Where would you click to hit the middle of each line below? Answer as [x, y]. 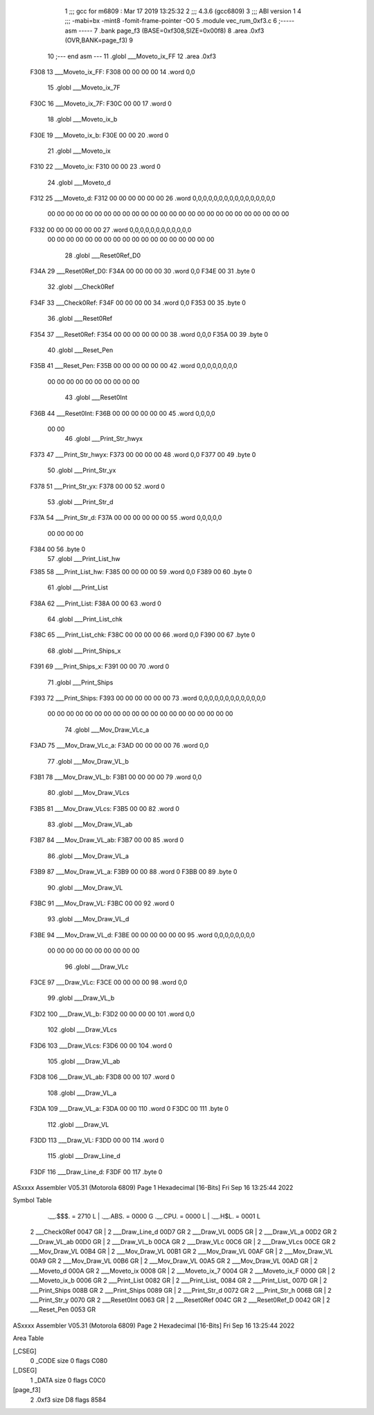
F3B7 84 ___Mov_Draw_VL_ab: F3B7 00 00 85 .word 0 [107, 840]
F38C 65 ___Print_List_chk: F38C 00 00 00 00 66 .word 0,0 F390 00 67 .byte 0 [143, 635]
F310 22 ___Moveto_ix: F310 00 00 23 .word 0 [95, 167]
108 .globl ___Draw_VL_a [82, 1093]
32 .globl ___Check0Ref [81, 287]
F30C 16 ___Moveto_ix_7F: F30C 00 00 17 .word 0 [101, 103]
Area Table [28, 1338]
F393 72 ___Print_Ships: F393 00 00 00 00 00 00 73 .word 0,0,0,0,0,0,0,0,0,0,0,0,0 [148, 698]
